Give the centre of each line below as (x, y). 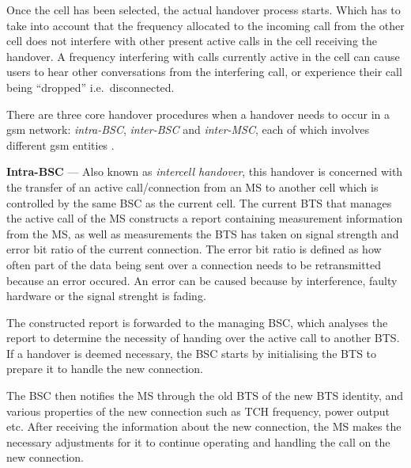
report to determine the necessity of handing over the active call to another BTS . (203, 338)
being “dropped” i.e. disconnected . (90, 87)
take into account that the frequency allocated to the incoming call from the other (205, 25)
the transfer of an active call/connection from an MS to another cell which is (192, 186)
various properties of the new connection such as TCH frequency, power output (198, 411)
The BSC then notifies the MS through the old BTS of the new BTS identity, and (205, 396)
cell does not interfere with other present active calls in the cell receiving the (192, 41)
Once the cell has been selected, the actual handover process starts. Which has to (204, 10)
